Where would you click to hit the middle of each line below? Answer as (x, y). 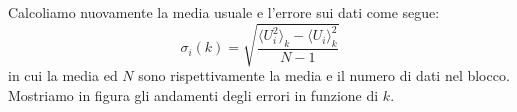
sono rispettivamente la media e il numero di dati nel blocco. (324, 75)
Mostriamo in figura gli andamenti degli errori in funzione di (193, 94)
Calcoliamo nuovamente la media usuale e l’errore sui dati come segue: (224, 12)
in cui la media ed (63, 75)
